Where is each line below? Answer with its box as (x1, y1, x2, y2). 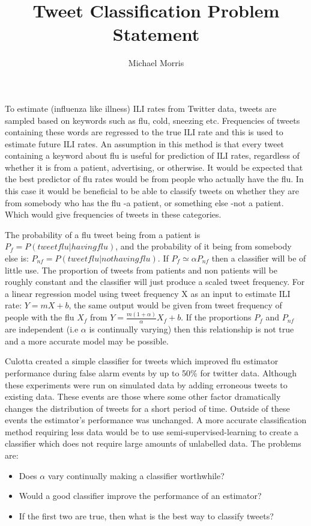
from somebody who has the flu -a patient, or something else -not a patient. (5, 196, 284, 209)
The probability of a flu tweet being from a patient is (5, 228, 201, 240)
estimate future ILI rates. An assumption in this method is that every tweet (5, 137, 285, 150)
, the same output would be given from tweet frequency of (68, 299, 282, 311)
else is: (5, 252, 29, 265)
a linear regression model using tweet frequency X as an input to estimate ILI (5, 287, 291, 299)
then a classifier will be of (211, 252, 306, 265)
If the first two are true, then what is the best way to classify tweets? (19, 509, 274, 522)
